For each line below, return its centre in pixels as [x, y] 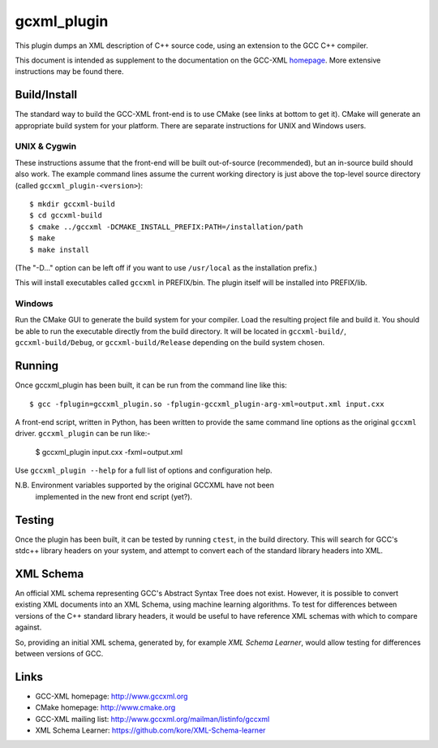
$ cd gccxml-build [66, 216]
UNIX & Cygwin [46, 146]
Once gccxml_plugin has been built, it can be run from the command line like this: [151, 385]
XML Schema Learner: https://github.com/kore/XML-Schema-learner [150, 730]
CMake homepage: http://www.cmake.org [105, 707]
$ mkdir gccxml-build [72, 204]
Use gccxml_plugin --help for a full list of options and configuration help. [144, 470]
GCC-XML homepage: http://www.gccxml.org [112, 696]
